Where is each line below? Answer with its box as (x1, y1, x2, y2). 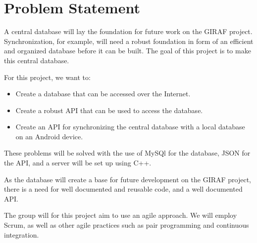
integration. (4, 229, 39, 240)
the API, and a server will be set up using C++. (4, 158, 152, 168)
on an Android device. (15, 131, 83, 141)
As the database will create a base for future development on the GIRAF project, (4, 174, 252, 184)
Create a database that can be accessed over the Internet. (15, 88, 191, 99)
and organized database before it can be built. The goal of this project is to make (4, 45, 251, 56)
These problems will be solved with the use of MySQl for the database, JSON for (4, 148, 251, 158)
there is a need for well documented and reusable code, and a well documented (4, 184, 243, 194)
